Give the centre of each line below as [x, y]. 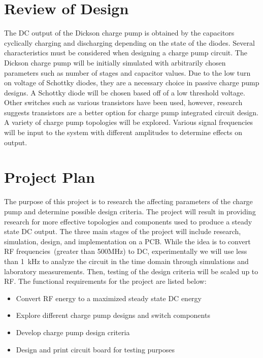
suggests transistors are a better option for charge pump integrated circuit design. [131, 112]
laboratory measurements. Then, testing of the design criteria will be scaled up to [131, 271]
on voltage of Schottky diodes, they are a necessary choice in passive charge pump [132, 83]
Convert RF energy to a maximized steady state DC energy [109, 298]
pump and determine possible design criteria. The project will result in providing [130, 211]
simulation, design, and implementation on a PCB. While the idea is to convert [127, 241]
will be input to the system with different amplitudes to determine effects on [123, 132]
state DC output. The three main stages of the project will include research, [123, 231]
